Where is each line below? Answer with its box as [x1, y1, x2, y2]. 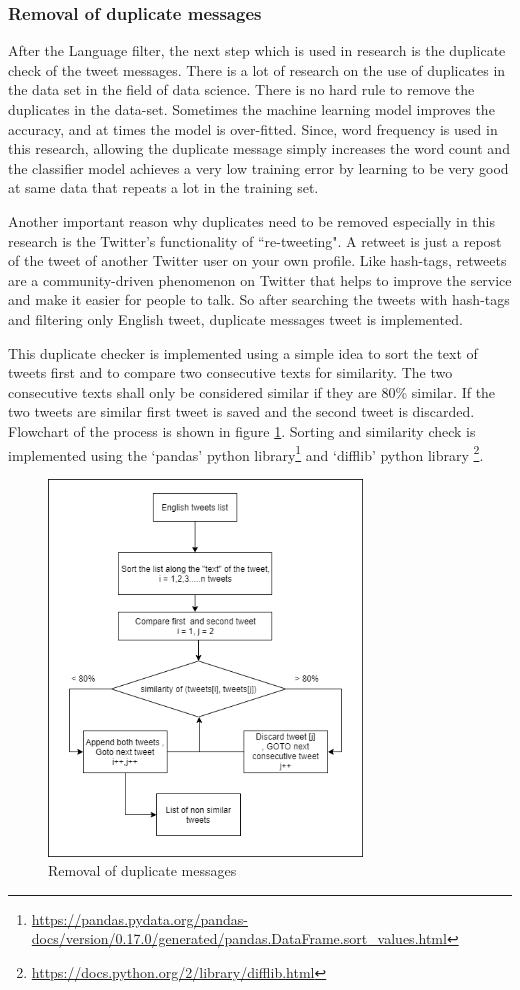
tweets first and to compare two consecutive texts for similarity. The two [8, 362, 453, 383]
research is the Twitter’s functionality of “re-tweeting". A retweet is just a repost [8, 230, 502, 251]
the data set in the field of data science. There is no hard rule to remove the [8, 79, 475, 100]
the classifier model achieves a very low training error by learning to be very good [8, 157, 509, 178]
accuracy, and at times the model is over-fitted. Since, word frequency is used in [8, 118, 498, 139]
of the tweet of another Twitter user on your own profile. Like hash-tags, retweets [8, 250, 507, 271]
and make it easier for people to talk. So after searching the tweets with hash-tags [8, 289, 510, 310]
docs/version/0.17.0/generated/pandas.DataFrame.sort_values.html [31, 928, 447, 949]
